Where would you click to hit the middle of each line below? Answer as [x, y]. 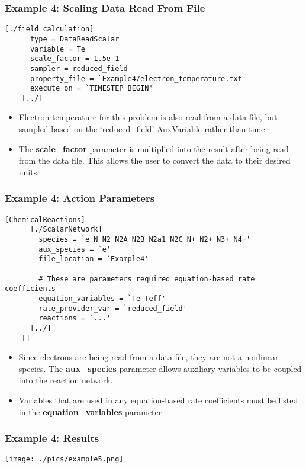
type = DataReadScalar [75, 39]
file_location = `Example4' [94, 259]
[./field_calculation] [49, 29]
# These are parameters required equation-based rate [147, 279]
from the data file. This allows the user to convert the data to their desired [154, 160]
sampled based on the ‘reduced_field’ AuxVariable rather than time [142, 129]
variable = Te [58, 49]
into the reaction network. [66, 380]
